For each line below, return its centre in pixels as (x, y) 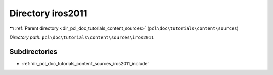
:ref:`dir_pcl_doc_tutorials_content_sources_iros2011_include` (85, 63)
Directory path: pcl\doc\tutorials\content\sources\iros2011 (82, 37)
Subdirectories (33, 52)
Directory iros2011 (48, 13)
